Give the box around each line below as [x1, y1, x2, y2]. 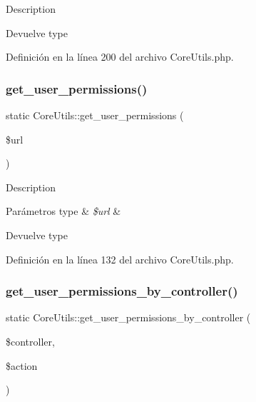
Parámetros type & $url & [6, 203, 121, 218]
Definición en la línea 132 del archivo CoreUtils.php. [6, 251, 234, 266]
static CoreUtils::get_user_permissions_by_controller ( [6, 310, 251, 325]
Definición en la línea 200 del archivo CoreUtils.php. [6, 49, 234, 64]
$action [6, 358, 38, 373]
